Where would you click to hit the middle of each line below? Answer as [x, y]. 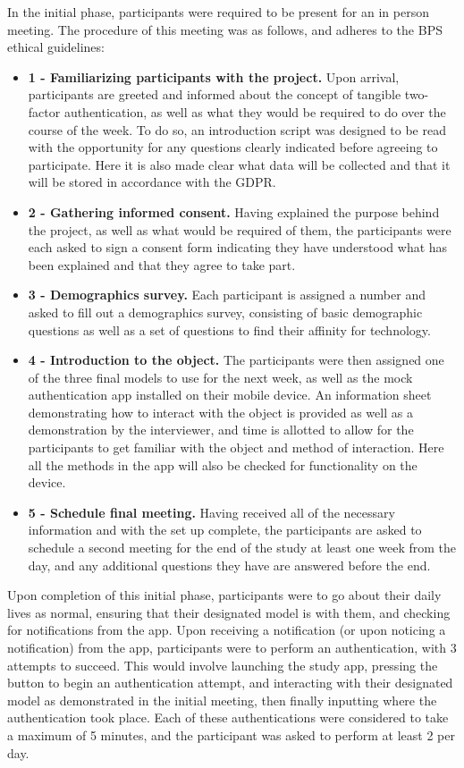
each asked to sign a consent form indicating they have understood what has [238, 247]
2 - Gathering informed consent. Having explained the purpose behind [234, 211]
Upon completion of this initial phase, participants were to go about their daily [224, 595]
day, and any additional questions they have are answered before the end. [229, 565]
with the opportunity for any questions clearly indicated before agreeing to [233, 147]
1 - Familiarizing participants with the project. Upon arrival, [214, 76]
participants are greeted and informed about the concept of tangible [215, 94]
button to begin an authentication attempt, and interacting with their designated [230, 683]
